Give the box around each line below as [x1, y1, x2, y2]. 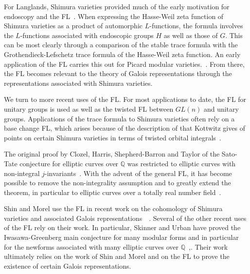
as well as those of [163, 30, 218, 40]
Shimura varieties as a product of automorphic [4, 20, 143, 31]
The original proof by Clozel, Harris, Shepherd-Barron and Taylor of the [4, 149, 220, 159]
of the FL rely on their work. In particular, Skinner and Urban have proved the [4, 222, 241, 233]
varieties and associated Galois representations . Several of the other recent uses [4, 213, 247, 223]
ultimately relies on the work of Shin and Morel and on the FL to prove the [4, 251, 230, 261]
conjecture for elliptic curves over [19, 158, 119, 168]
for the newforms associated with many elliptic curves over [4, 241, 179, 252]
